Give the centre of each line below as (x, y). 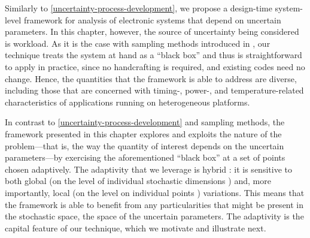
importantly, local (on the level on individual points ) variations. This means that (155, 192)
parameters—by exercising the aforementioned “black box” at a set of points (145, 157)
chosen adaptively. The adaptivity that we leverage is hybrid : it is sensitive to (148, 169)
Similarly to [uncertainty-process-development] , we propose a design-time (139, 8)
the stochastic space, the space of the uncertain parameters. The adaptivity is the (154, 216)
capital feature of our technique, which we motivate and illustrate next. (136, 228)
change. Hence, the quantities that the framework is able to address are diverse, (151, 78)
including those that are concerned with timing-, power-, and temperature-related (154, 90)
